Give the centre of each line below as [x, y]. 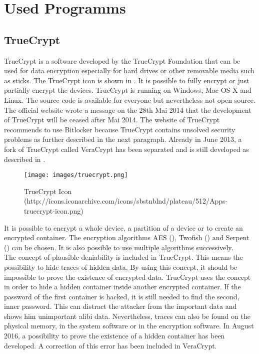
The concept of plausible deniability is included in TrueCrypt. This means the [123, 257]
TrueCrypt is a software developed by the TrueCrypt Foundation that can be [122, 60]
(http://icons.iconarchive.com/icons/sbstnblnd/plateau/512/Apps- [126, 201]
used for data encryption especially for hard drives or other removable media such [129, 70]
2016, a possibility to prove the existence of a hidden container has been [114, 336]
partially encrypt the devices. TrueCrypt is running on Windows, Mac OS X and [128, 90]
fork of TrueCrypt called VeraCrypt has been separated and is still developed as [126, 149]
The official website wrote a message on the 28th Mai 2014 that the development [128, 110]
